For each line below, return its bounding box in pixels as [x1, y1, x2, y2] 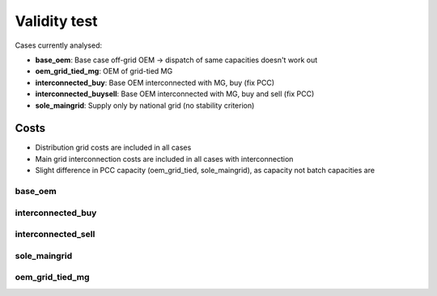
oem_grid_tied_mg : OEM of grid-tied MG [35, 66, 173, 76]
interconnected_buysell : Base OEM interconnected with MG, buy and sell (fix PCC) [35, 89, 315, 99]
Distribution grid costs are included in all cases [35, 142, 192, 153]
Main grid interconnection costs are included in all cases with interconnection [35, 154, 294, 163]
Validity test [15, 12, 98, 30]
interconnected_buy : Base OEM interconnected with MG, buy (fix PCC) [35, 78, 275, 87]
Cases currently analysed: [15, 40, 103, 50]
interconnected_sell [15, 229, 95, 240]
